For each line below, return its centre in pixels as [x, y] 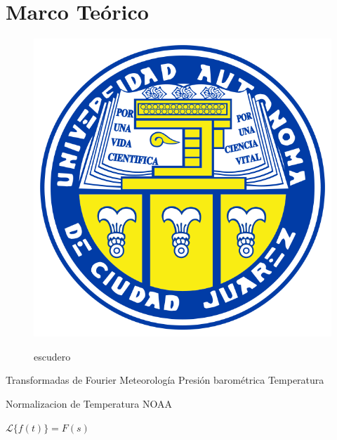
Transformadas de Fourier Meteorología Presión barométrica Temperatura [165, 380]
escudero [52, 356]
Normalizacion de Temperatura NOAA [89, 403]
